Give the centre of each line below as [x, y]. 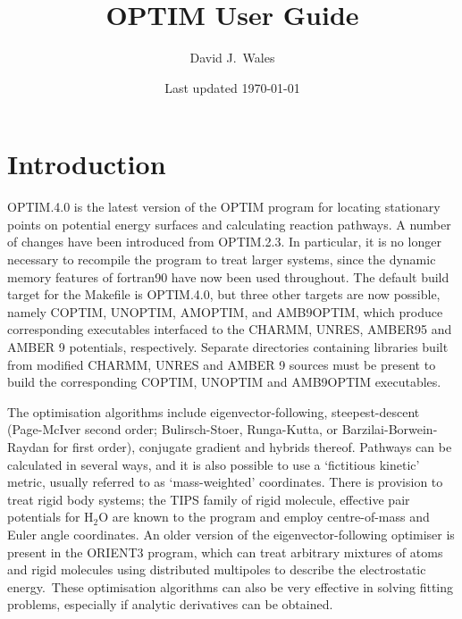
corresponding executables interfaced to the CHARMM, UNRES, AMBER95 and [230, 329]
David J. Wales [232, 58]
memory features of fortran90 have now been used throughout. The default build [228, 276]
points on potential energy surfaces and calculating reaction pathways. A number [229, 224]
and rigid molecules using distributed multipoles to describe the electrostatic [217, 569]
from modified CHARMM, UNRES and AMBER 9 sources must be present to [222, 364]
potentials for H [50, 517]
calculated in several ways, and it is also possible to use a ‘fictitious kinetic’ [214, 464]
